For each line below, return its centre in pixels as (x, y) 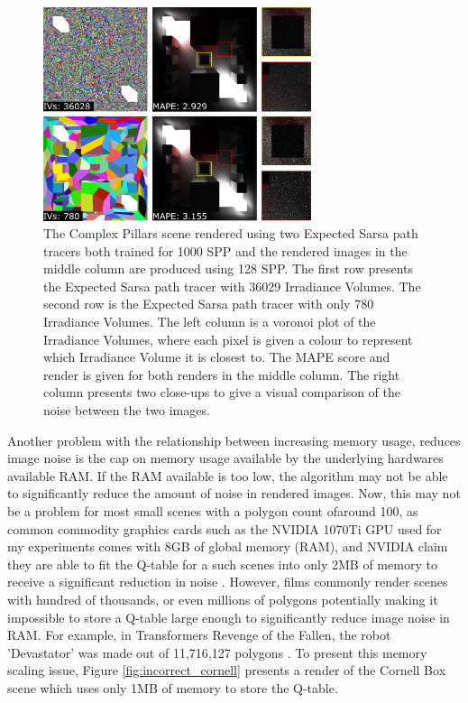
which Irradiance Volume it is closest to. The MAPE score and (217, 357)
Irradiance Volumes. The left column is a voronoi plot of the (210, 322)
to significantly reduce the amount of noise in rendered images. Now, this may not (234, 493)
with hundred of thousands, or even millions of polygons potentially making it (223, 599)
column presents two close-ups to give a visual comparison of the (222, 392)
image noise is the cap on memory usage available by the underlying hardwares (225, 458)
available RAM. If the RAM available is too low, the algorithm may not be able (228, 475)
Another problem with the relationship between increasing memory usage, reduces (234, 440)
